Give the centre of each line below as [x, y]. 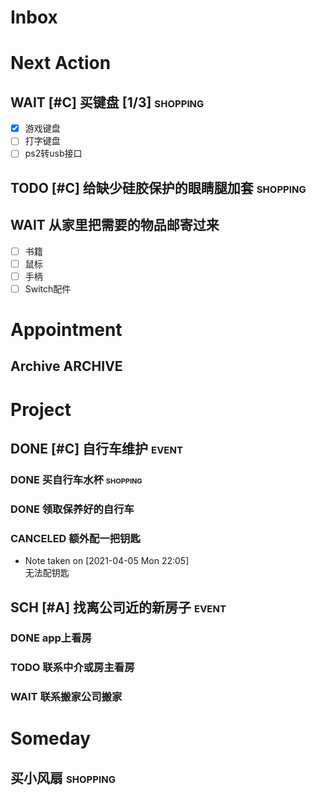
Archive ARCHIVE [66, 366]
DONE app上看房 [51, 638]
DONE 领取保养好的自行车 [72, 509]
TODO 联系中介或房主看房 [72, 668]
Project [41, 409]
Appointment [66, 330]
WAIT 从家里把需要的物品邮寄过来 [115, 225]
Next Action [61, 63]
